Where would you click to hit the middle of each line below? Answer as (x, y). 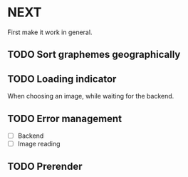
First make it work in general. (50, 32)
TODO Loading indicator (62, 79)
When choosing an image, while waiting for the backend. (91, 96)
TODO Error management (65, 118)
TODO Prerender (45, 167)
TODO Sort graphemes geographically (94, 55)
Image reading (39, 144)
